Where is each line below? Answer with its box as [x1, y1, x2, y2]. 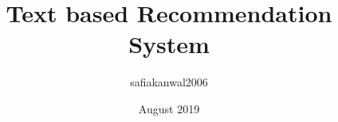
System [128, 28, 210, 60]
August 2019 [138, 100, 200, 116]
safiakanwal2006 [130, 74, 208, 90]
